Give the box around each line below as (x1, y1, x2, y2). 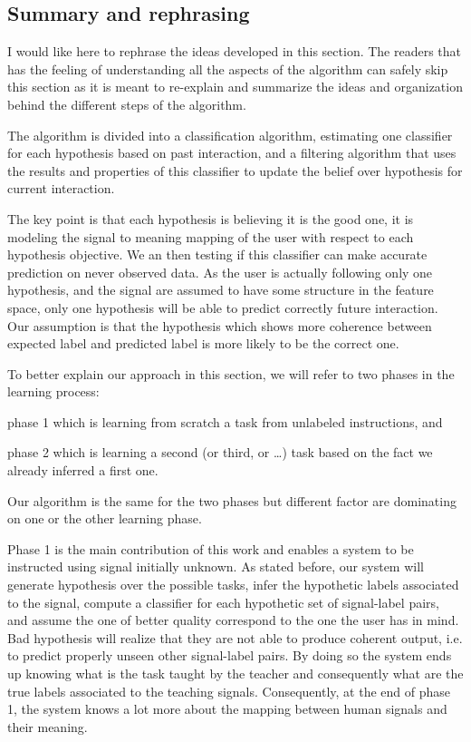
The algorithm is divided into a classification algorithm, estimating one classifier (7, 125, 453, 144)
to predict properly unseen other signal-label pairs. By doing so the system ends (7, 646, 452, 665)
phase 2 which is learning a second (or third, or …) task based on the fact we (7, 443, 433, 462)
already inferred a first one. (7, 461, 159, 480)
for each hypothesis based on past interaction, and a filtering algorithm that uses (7, 143, 457, 162)
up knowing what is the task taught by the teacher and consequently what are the (7, 664, 464, 683)
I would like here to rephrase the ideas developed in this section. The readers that (7, 42, 462, 61)
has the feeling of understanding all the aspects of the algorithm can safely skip (7, 59, 448, 78)
